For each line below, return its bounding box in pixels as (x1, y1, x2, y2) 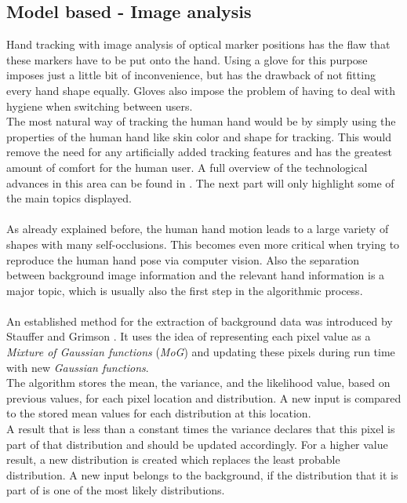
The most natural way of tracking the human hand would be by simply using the (6, 113, 396, 129)
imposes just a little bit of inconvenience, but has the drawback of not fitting (6, 67, 376, 83)
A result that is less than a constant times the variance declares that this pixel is (6, 421, 395, 437)
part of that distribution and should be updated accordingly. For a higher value (6, 436, 388, 452)
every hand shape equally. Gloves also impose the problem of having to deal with (6, 82, 395, 98)
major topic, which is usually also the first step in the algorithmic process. (6, 282, 363, 298)
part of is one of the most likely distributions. (6, 482, 225, 498)
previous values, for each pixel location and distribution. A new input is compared (6, 389, 402, 406)
